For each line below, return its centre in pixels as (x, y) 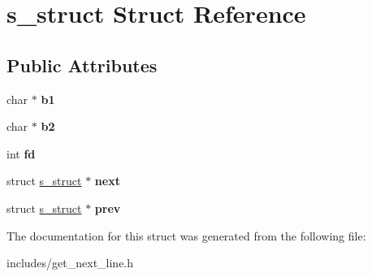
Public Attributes (82, 65)
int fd (21, 153)
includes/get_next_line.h (70, 263)
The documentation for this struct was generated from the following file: (186, 235)
